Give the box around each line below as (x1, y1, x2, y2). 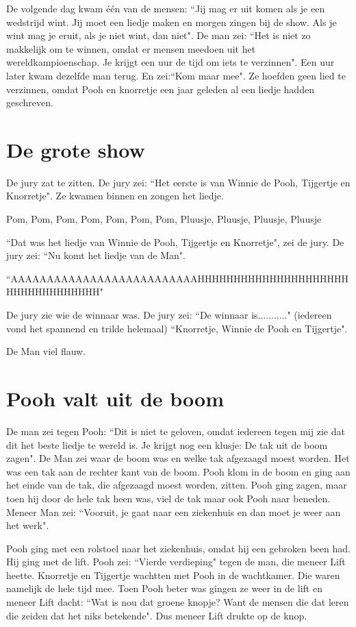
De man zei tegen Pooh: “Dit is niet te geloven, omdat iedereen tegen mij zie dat (6, 423, 345, 438)
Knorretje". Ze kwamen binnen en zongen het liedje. (6, 188, 224, 203)
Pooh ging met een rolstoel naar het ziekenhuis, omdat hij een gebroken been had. (6, 541, 351, 555)
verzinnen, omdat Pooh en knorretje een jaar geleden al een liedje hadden (6, 82, 314, 96)
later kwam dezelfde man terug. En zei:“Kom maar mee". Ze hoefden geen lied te (6, 68, 346, 82)
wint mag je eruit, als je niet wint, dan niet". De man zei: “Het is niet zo (6, 28, 311, 42)
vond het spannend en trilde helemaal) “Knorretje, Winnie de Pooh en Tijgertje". (6, 321, 348, 335)
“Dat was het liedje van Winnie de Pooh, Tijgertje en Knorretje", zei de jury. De (6, 234, 344, 249)
